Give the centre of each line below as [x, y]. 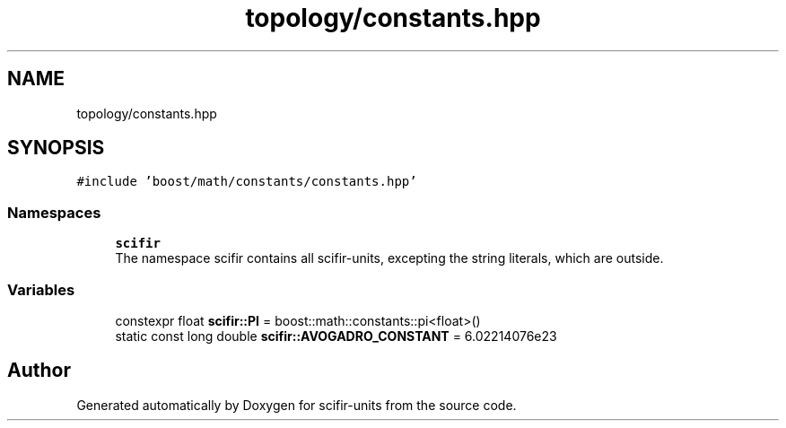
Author [39, 371]
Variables [41, 289]
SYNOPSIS [56, 148]
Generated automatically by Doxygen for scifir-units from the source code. [297, 405]
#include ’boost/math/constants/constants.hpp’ [247, 182]
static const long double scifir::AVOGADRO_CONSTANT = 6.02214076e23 [336, 336]
